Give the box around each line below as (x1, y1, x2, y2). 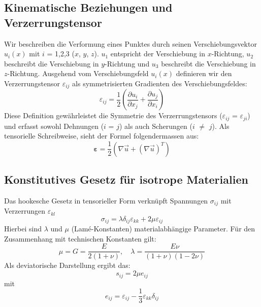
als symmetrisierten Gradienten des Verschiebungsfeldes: (72, 78, 247, 88)
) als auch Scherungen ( (119, 120, 192, 131)
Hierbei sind (4, 223, 42, 234)
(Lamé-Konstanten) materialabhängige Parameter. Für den (71, 223, 255, 234)
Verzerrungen (4, 206, 46, 216)
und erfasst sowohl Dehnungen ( (4, 120, 104, 131)
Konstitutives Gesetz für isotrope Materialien (4, 171, 248, 187)
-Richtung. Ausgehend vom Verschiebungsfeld (7, 68, 149, 79)
